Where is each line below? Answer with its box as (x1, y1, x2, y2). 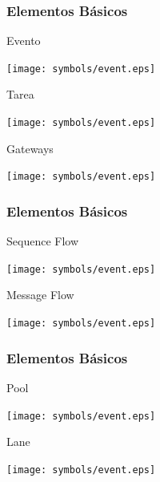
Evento (6, 32, 41, 49)
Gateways (6, 140, 54, 156)
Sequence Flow (6, 233, 79, 249)
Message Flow (6, 286, 74, 303)
